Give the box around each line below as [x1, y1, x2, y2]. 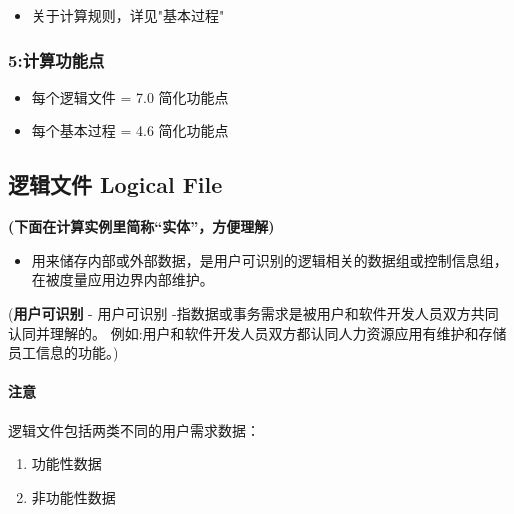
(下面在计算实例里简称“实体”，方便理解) [8, 216, 275, 237]
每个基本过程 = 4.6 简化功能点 [31, 120, 229, 141]
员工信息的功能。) [8, 342, 119, 363]
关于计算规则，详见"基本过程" [31, 5, 225, 25]
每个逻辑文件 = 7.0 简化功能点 [31, 86, 229, 107]
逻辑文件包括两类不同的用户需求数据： [8, 419, 260, 440]
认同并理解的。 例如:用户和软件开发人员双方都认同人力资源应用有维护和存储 [8, 322, 507, 343]
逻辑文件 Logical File [8, 169, 223, 200]
